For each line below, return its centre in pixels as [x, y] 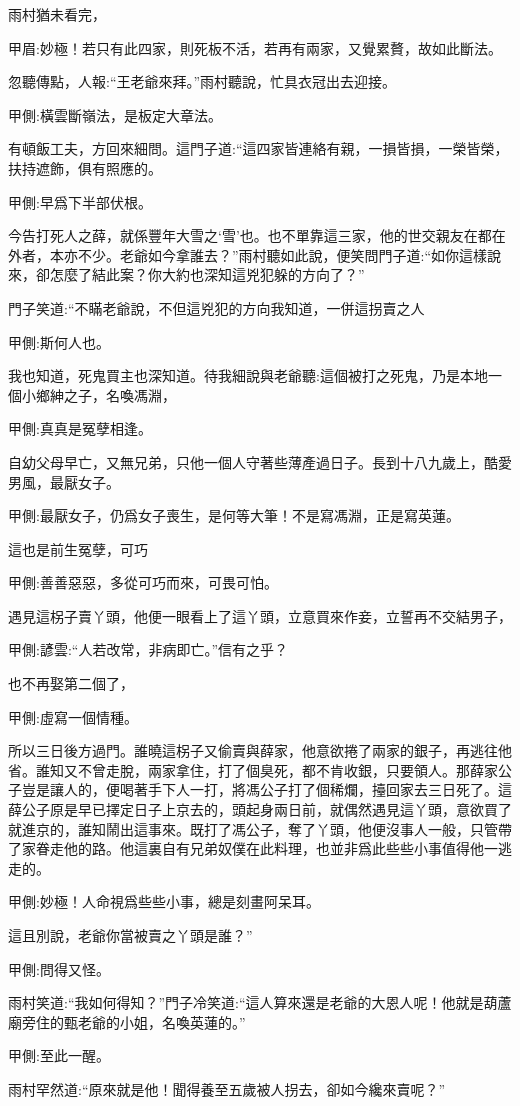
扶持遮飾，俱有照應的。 [85, 167]
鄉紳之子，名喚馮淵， [105, 394]
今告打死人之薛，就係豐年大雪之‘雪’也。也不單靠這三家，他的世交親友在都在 [257, 235]
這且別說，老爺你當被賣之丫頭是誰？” [130, 935]
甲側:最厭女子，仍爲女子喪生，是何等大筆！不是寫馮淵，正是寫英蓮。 [234, 515]
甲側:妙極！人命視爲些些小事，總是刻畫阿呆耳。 [164, 901]
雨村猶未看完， [57, 14]
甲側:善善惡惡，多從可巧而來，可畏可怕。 [143, 582]
